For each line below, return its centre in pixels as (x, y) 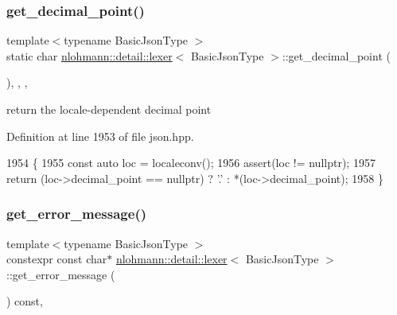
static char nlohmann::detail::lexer (90, 55)
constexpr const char (57, 259)
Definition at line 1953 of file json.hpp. (100, 136)
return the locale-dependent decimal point (109, 109)
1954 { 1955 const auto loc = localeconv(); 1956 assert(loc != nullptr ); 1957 (191, 163)
